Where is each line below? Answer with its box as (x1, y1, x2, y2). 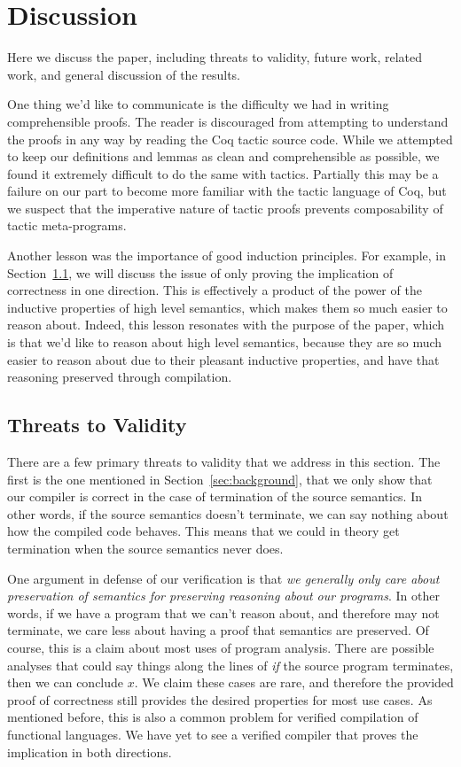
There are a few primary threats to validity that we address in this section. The (7, 453, 441, 471)
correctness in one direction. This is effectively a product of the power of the (7, 281, 422, 299)
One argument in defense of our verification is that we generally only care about (7, 569, 440, 587)
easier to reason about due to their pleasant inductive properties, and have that (7, 350, 440, 368)
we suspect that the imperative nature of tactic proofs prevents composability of (7, 198, 443, 217)
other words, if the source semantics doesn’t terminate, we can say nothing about (7, 504, 449, 523)
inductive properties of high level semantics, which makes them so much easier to (7, 298, 448, 316)
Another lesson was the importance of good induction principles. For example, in (7, 246, 446, 265)
